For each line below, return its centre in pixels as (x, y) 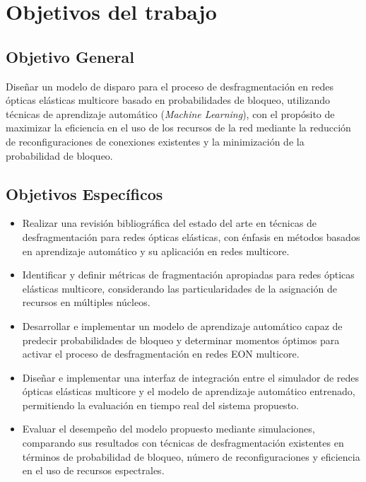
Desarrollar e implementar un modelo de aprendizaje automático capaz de (182, 325)
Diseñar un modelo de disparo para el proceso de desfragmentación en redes (170, 86)
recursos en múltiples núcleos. (86, 302)
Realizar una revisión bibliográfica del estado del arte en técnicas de (170, 223)
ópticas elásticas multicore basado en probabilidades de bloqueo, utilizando (168, 100)
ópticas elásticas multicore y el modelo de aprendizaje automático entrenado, (189, 391)
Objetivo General (70, 56)
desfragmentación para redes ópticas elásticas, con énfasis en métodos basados (191, 236)
